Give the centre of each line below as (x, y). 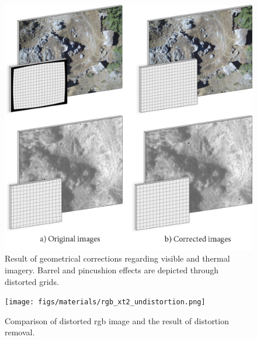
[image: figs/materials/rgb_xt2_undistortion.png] (105, 302)
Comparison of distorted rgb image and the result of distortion (117, 320)
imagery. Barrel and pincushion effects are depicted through (112, 270)
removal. (20, 332)
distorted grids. (32, 281)
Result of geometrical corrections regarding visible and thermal (117, 258)
